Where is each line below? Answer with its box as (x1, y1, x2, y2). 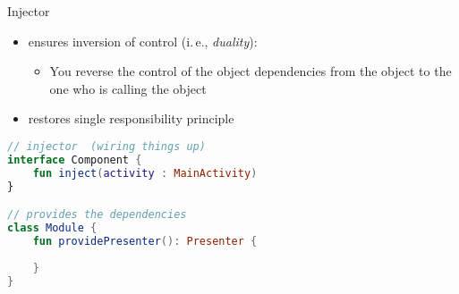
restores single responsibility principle (28, 109, 234, 128)
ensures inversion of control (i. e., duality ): (28, 31, 258, 50)
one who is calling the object (49, 79, 207, 97)
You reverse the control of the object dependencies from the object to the (49, 62, 452, 80)
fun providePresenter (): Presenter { (32, 234, 258, 248)
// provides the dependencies (7, 208, 187, 222)
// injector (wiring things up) (7, 139, 206, 153)
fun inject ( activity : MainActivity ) (32, 166, 258, 180)
